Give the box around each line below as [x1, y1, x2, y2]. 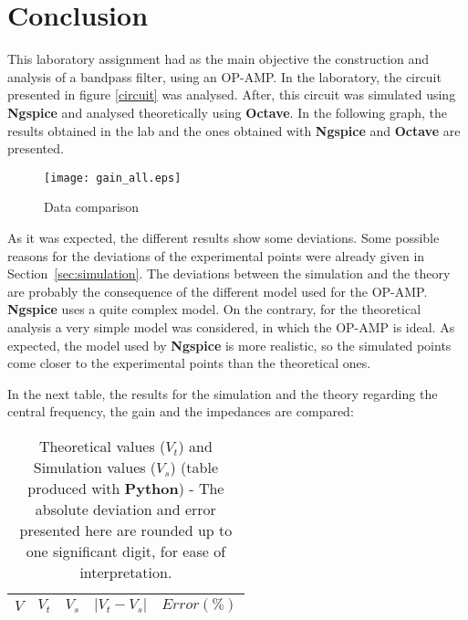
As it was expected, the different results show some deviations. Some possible [7, 227, 440, 247]
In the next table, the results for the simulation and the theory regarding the [7, 384, 438, 403]
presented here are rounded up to [19, 519, 233, 541]
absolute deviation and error [35, 498, 216, 520]
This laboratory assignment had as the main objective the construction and [7, 49, 430, 68]
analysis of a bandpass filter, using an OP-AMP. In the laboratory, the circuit [7, 67, 442, 86]
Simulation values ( [33, 456, 157, 478]
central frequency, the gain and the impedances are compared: [7, 402, 354, 421]
